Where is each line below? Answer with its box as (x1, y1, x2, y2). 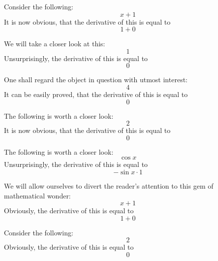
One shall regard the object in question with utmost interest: (4, 74, 187, 85)
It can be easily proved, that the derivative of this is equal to (4, 89, 188, 99)
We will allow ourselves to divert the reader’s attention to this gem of (4, 180, 214, 191)
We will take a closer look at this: (4, 38, 105, 49)
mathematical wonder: (4, 190, 71, 200)
